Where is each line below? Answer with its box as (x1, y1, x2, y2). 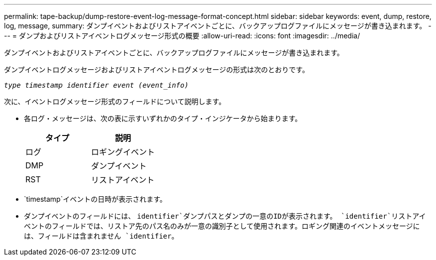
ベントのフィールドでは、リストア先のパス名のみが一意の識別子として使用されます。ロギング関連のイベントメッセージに (24, 222, 420, 230)
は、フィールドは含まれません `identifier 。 (24, 232, 179, 240)
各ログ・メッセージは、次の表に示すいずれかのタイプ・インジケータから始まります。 (24, 114, 302, 123)
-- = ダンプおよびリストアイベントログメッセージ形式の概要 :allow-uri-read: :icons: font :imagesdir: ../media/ (4, 31, 360, 40)
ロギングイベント (91, 147, 155, 157)
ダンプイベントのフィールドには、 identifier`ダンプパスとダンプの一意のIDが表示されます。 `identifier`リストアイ (24, 212, 426, 220)
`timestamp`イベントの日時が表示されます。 (24, 195, 167, 203)
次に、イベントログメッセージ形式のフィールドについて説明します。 (4, 97, 226, 106)
